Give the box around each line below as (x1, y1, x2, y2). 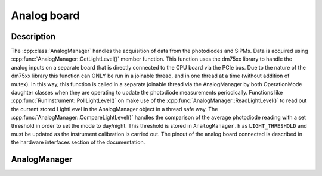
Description (11, 32, 56, 42)
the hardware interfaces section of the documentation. (11, 139, 145, 146)
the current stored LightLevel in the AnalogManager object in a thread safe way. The (11, 105, 218, 112)
